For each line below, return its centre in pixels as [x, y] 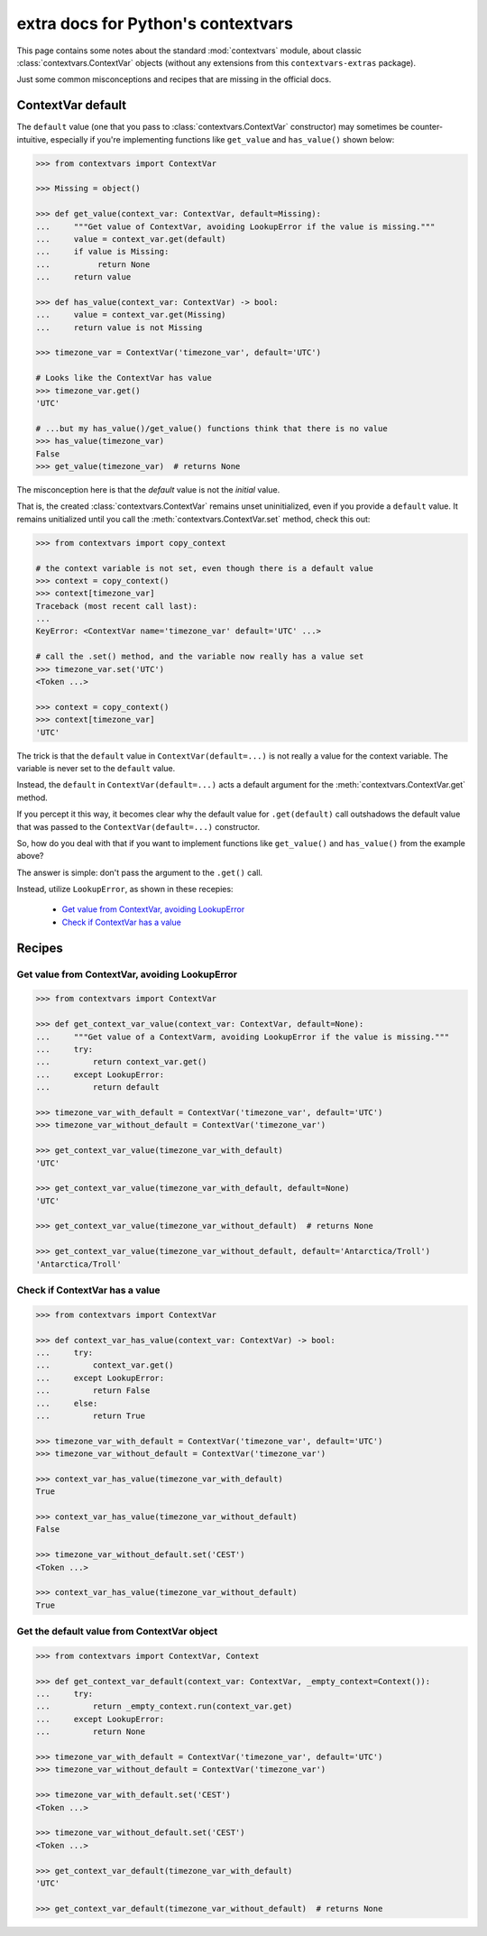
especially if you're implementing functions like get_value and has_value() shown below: [222, 139]
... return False [93, 1391]
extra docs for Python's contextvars [155, 23]
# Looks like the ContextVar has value [124, 378]
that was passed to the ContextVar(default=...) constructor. [138, 826]
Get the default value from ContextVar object [117, 1631]
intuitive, [32, 139]
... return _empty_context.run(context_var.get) [164, 1706]
